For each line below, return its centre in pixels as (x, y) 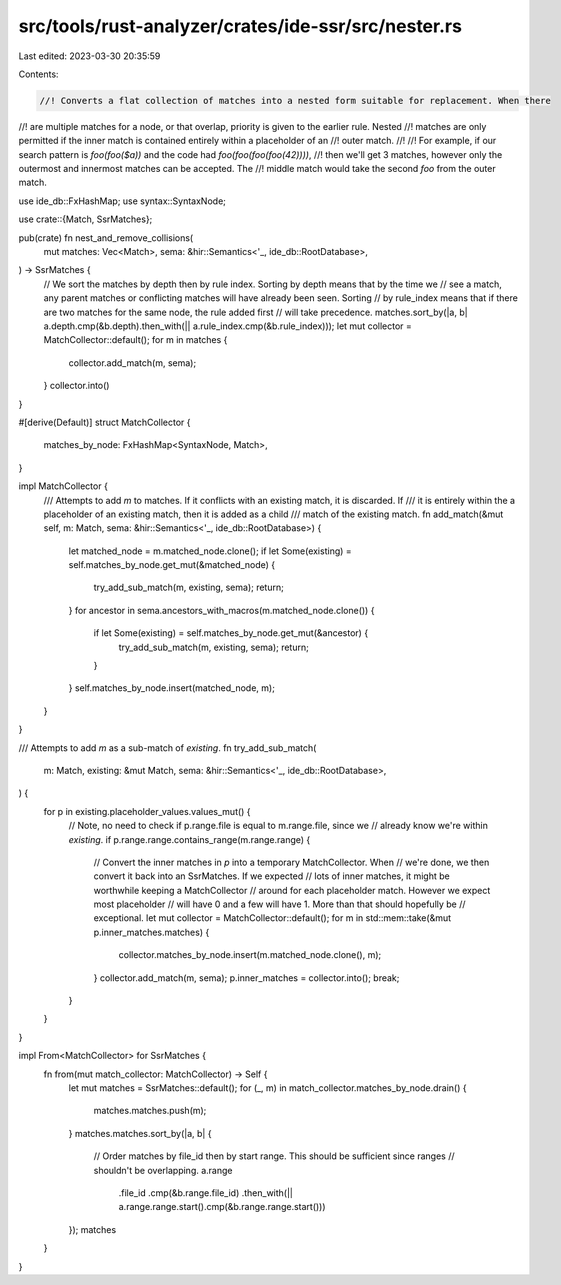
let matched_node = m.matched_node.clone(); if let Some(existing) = (210, 551)
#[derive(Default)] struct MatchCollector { (104, 422)
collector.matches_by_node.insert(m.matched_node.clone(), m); (250, 955)
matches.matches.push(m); (150, 1111)
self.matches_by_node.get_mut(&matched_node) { (172, 565)
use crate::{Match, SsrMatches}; (85, 219)
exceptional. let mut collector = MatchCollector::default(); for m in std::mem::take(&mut (272, 918)
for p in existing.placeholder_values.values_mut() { (147, 811)
